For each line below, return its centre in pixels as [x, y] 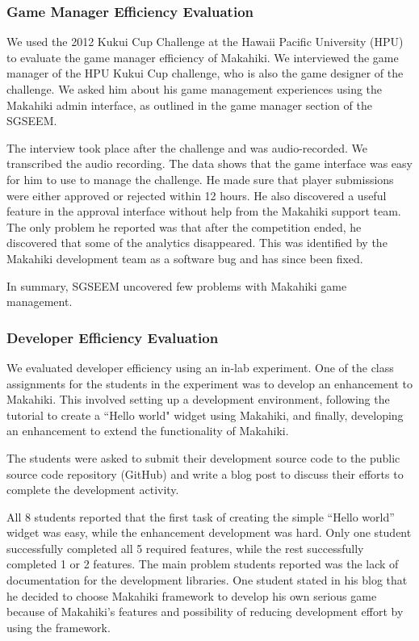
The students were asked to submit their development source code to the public [203, 457]
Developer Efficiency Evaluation [113, 337]
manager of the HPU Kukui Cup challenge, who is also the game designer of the [205, 73]
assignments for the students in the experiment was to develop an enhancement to [209, 383]
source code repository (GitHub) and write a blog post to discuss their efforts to [205, 473]
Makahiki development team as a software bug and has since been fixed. [185, 258]
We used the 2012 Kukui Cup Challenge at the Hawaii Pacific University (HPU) [205, 42]
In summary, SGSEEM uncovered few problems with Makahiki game [177, 285]
